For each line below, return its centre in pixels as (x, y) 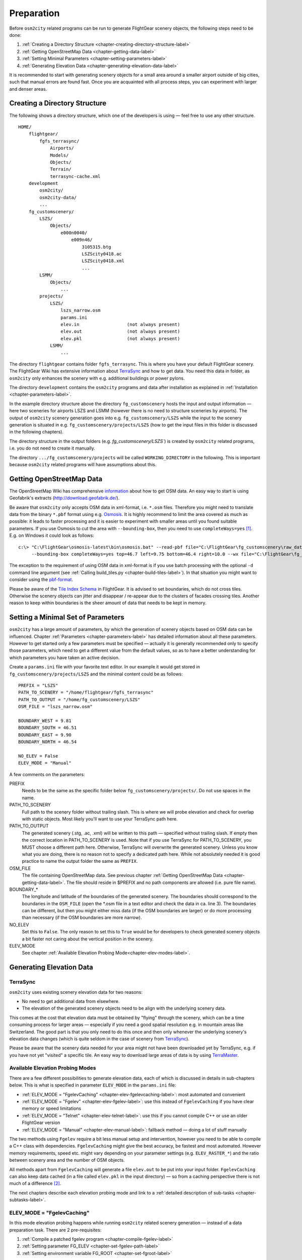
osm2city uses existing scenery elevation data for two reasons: (76, 992)
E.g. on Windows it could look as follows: (52, 535)
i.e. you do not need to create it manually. (52, 448)
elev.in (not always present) (121, 324)
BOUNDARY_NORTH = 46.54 (48, 742)
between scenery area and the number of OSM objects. (67, 1160)
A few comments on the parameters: (47, 774)
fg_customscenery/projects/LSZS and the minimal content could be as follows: (96, 674)
